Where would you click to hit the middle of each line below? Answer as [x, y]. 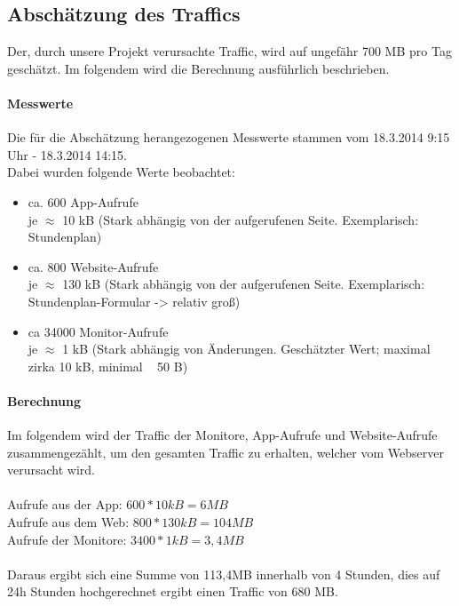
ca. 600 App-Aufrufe [83, 201]
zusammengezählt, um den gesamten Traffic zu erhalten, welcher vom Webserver [226, 452]
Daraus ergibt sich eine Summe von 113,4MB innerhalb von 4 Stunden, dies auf [224, 574]
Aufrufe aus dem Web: [68, 522]
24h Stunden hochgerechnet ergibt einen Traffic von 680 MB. [173, 591]
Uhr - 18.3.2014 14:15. [67, 154]
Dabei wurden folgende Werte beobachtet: [121, 172]
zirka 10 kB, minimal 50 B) [108, 366]
